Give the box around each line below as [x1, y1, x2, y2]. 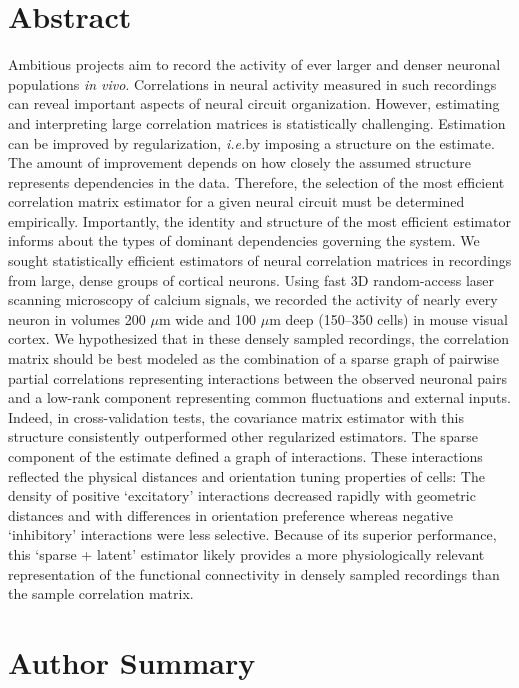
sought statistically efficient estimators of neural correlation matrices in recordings [8, 250, 512, 271]
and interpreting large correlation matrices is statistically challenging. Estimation [8, 112, 506, 133]
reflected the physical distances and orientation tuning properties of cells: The [8, 465, 485, 486]
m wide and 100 [158, 308, 257, 329]
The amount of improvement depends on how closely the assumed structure [8, 152, 471, 173]
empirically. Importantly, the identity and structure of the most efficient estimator [8, 210, 511, 231]
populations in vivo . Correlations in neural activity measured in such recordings [8, 73, 497, 94]
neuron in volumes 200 [8, 308, 146, 329]
